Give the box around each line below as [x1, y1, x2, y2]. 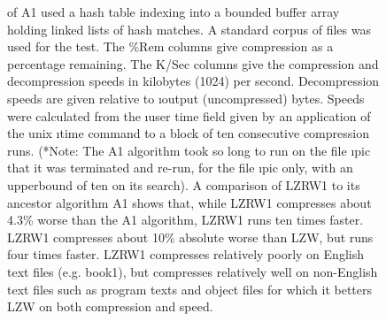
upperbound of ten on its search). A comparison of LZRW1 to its [7, 175, 360, 194]
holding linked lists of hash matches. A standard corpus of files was [7, 19, 371, 38]
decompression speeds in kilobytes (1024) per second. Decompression [7, 72, 380, 90]
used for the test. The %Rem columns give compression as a [7, 37, 334, 56]
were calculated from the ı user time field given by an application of [7, 106, 371, 125]
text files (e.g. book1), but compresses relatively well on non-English [7, 262, 378, 280]
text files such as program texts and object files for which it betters [7, 279, 373, 298]
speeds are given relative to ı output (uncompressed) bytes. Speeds [7, 88, 365, 107]
